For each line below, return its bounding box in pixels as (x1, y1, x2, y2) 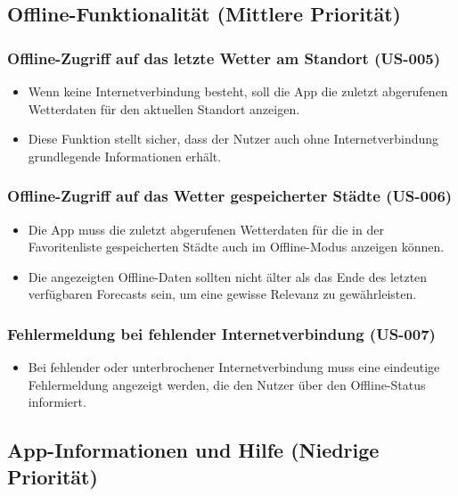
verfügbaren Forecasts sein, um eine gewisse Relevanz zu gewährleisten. (28, 285, 417, 303)
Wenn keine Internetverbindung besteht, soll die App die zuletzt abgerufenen (28, 82, 448, 100)
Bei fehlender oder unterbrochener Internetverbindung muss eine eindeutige (28, 358, 440, 376)
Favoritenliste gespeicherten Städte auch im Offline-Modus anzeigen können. (28, 237, 445, 256)
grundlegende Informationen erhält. (28, 146, 222, 165)
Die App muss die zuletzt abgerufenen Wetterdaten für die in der (28, 219, 384, 238)
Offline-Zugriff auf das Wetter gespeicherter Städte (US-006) (7, 185, 453, 207)
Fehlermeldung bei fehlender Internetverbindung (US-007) (7, 322, 436, 344)
